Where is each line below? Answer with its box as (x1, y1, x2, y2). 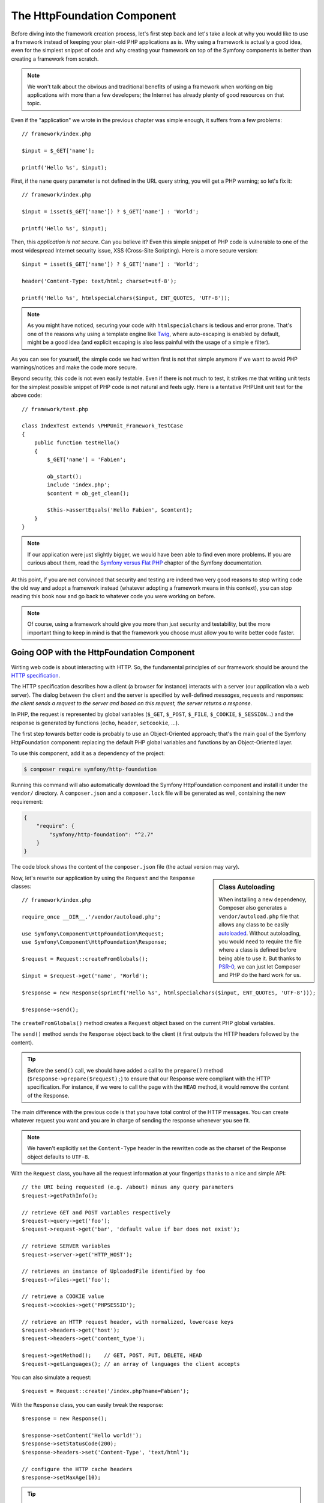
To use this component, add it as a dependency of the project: (11, 750, 165, 757)
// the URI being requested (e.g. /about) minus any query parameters (22, 1184, 234, 1190)
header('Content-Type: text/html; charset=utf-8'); (22, 277, 177, 284)
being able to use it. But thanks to (218, 955, 302, 962)
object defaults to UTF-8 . (27, 1153, 90, 1160)
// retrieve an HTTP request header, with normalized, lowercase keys (22, 1318, 234, 1325)
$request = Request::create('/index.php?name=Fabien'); (22, 1388, 190, 1395)
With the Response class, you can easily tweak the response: (11, 1401, 164, 1408)
